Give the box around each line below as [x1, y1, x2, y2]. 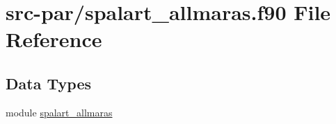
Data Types [6, 72, 91, 94]
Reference [6, 25, 102, 53]
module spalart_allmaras [6, 105, 113, 119]
